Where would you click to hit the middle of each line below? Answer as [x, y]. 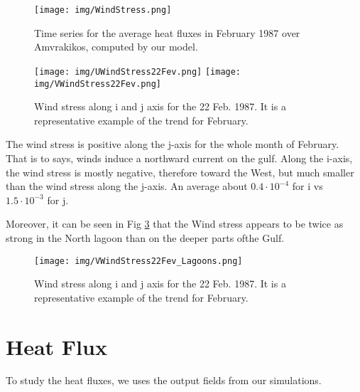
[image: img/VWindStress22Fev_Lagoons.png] [138, 261]
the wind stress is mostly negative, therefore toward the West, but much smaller [180, 172]
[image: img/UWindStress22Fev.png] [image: [138, 71]
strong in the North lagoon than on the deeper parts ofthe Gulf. [145, 237]
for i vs [307, 186]
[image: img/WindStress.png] [103, 10]
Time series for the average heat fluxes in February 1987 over [167, 32]
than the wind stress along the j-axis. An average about [127, 186]
